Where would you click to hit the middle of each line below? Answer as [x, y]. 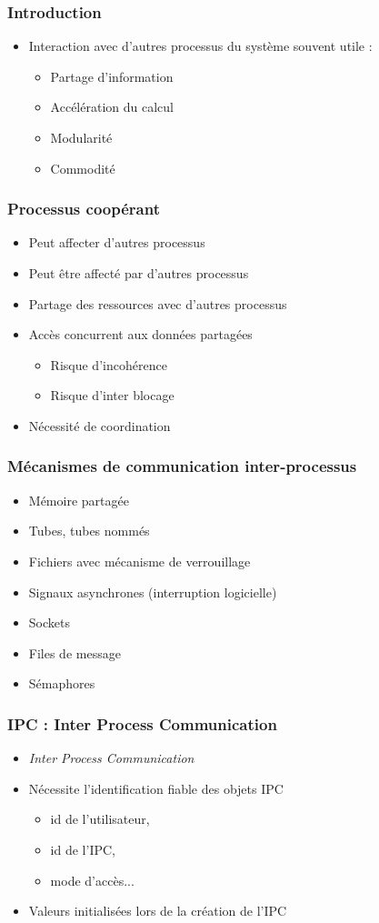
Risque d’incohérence [109, 364]
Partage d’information [112, 76]
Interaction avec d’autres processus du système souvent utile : [200, 46]
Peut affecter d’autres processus [117, 242]
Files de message [75, 652]
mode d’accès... [92, 880]
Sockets [49, 622]
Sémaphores [62, 683]
